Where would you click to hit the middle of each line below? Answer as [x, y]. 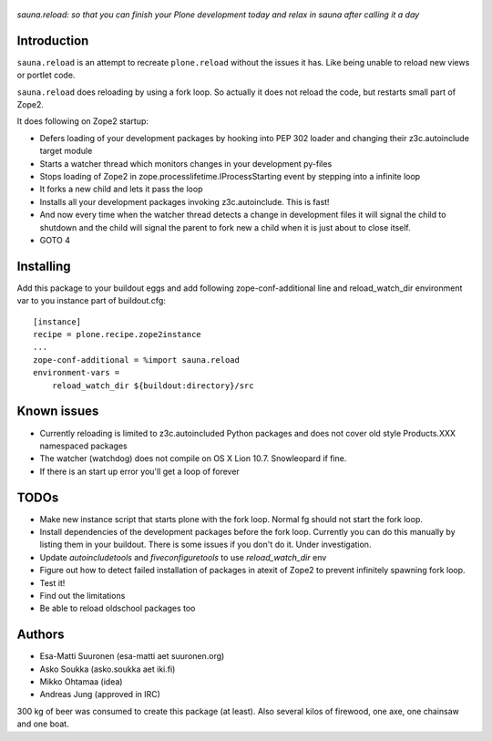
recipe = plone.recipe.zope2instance [118, 334]
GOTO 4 [55, 240]
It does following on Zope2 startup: [83, 121]
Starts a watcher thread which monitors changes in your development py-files [186, 163]
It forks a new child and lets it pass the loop [121, 189]
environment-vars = [77, 373]
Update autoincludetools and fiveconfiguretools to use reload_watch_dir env [183, 557]
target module [66, 151]
